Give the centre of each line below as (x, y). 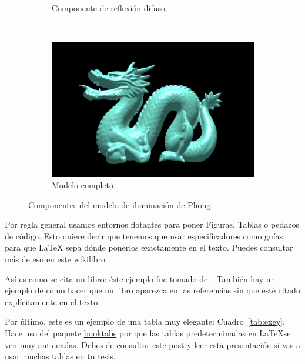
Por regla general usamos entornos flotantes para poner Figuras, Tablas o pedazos (152, 224)
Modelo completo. (84, 185)
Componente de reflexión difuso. (110, 8)
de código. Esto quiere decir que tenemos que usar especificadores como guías (144, 236)
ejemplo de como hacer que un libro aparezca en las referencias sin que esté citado (152, 290)
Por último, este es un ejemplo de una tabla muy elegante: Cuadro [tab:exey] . (145, 321)
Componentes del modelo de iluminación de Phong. (121, 204)
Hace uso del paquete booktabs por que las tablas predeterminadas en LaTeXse (148, 333)
